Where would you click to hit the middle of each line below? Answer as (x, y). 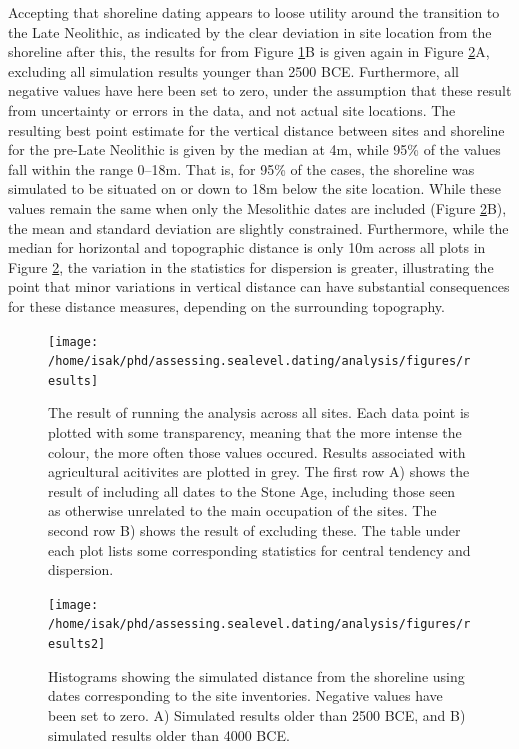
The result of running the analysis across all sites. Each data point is (259, 412)
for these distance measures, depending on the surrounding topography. (226, 305)
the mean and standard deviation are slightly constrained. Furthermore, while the (258, 227)
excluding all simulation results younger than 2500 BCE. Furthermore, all (233, 70)
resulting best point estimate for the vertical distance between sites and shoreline (256, 129)
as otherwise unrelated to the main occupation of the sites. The (242, 510)
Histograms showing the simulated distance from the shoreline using (256, 675)
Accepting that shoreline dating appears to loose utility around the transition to (254, 12)
